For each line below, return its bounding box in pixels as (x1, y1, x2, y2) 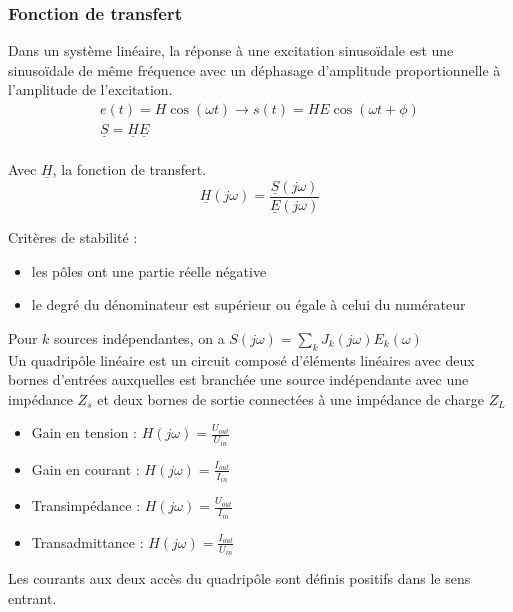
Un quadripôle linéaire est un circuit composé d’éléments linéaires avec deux (8, 349, 475, 370)
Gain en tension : (31, 422, 137, 443)
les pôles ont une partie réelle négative (31, 260, 267, 281)
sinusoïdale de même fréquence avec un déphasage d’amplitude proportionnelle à (8, 59, 501, 80)
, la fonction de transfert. (52, 159, 207, 180)
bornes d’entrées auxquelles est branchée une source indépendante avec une (8, 369, 469, 390)
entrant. (8, 587, 57, 608)
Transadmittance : (31, 531, 144, 552)
